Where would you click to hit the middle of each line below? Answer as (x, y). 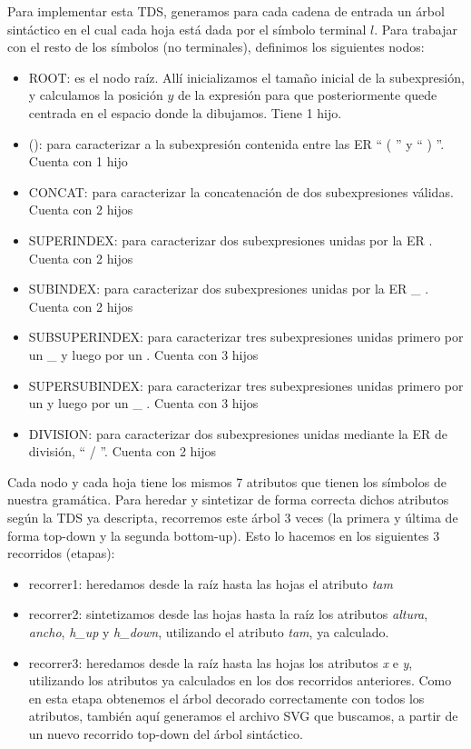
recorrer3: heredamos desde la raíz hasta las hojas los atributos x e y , (221, 662)
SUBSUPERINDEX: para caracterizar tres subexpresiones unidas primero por (246, 337)
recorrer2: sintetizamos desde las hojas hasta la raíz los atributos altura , (228, 614)
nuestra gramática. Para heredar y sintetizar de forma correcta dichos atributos (228, 499)
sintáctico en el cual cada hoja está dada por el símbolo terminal (187, 29)
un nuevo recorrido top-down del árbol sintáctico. (166, 734)
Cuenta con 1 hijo (78, 161)
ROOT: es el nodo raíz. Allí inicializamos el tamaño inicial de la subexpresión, (246, 77)
